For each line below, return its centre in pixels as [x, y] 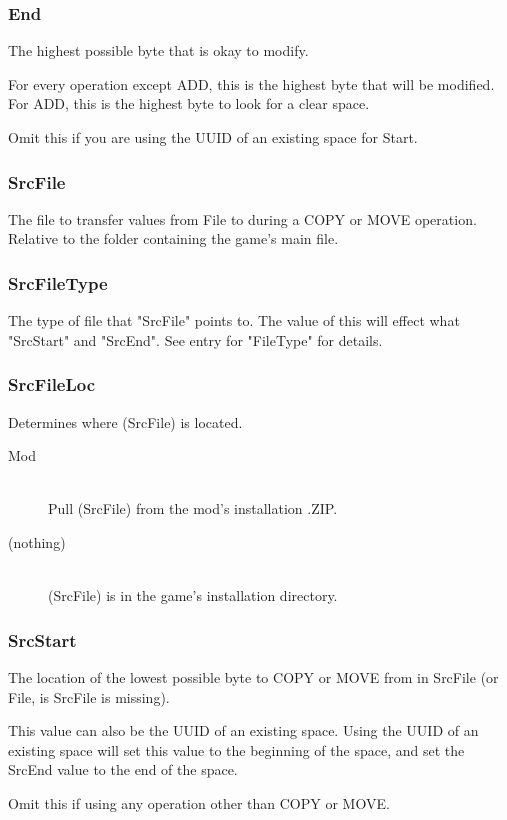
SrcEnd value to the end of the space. [123, 769]
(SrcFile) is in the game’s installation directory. [193, 595]
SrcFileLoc [52, 384]
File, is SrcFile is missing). [89, 696]
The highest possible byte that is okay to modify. [158, 50]
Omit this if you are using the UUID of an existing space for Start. [213, 137]
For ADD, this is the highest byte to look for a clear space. [189, 103]
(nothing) [37, 542]
